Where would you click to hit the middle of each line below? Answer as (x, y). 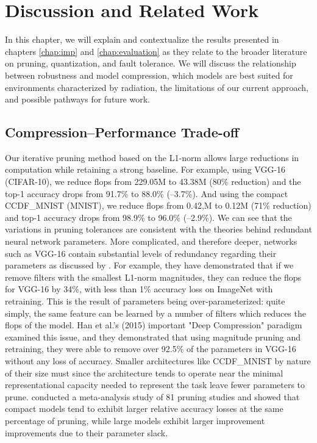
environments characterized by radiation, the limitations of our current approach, (157, 87)
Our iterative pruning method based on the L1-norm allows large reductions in (152, 157)
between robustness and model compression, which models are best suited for (149, 75)
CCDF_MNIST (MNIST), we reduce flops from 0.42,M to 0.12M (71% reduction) (158, 205)
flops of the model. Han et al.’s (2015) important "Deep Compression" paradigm (154, 325)
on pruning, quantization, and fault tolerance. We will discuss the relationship (151, 63)
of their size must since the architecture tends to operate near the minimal (144, 373)
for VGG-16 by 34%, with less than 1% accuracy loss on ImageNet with (139, 289)
